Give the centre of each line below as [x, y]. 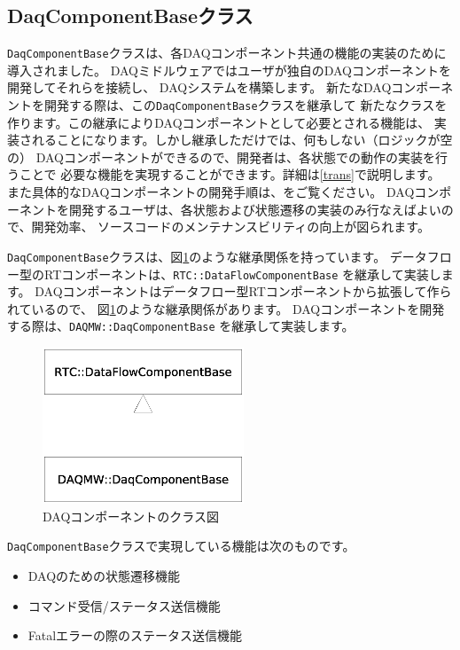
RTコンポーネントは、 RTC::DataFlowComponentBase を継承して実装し [242, 274]
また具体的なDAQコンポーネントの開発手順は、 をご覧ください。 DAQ [211, 192]
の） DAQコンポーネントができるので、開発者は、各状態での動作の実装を [222, 157]
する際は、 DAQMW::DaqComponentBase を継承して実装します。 [181, 326]
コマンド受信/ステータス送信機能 [124, 605]
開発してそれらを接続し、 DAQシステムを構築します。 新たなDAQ [199, 87]
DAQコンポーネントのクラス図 [131, 516]
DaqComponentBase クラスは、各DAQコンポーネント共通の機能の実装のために [227, 53]
